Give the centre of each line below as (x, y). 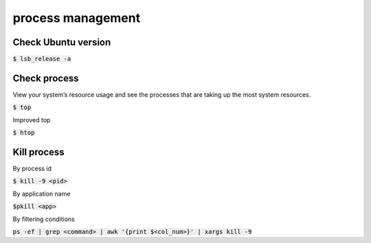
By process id (32, 169)
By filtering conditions (44, 219)
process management (77, 18)
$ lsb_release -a (42, 59)
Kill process (38, 152)
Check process (46, 78)
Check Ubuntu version (62, 42)
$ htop (24, 133)
